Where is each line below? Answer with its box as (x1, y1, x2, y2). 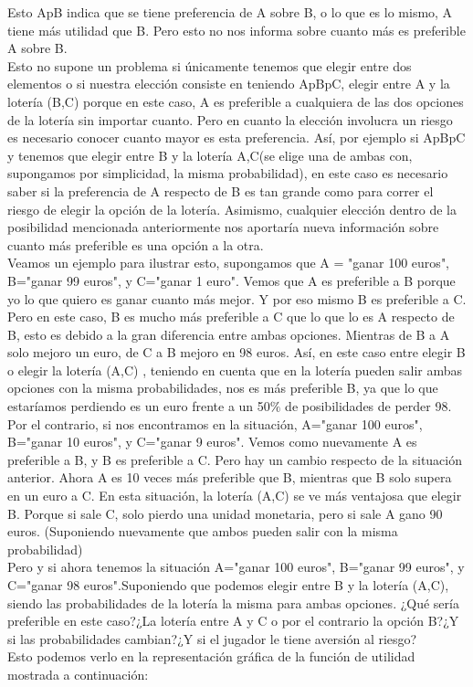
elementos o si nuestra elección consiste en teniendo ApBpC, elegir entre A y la (7, 74, 450, 93)
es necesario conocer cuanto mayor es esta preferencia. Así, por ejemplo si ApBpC (7, 128, 466, 147)
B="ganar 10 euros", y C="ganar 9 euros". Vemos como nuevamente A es (7, 432, 417, 451)
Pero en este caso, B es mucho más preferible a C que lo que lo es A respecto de (7, 307, 455, 326)
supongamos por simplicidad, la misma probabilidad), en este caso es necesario (7, 164, 448, 183)
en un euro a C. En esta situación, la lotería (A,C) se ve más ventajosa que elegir (7, 486, 462, 505)
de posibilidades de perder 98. (285, 396, 452, 416)
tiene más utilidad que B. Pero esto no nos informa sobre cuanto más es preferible (7, 20, 466, 39)
